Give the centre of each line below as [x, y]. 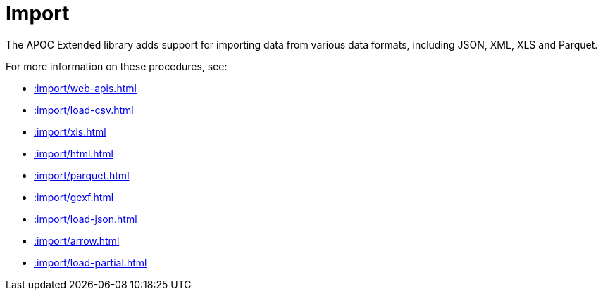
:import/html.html [74, 153]
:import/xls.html [70, 131]
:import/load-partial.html [91, 262]
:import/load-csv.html [84, 110]
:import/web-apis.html [85, 88]
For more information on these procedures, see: [117, 66]
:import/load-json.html [86, 219]
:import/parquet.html [82, 175]
